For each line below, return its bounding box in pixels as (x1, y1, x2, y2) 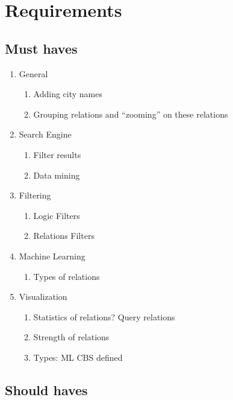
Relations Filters (33, 229, 95, 242)
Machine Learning (19, 249, 85, 262)
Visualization (19, 290, 67, 303)
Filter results (33, 148, 81, 160)
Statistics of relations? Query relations (33, 310, 175, 323)
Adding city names (33, 87, 103, 100)
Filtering (19, 189, 51, 202)
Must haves (5, 39, 78, 57)
